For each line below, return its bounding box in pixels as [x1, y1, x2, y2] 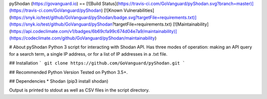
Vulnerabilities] [124, 7, 154, 13]
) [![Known [101, 7, 123, 13]
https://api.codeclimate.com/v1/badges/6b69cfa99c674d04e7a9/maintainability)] [10, 28, 178, 34]
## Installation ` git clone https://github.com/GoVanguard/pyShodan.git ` [9, 60, 185, 66]
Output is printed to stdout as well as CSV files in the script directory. [9, 87, 150, 93]
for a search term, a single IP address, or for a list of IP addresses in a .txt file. [9, 51, 168, 57]
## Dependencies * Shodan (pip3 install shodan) [9, 78, 109, 84]
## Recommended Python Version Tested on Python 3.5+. [9, 69, 128, 75]
